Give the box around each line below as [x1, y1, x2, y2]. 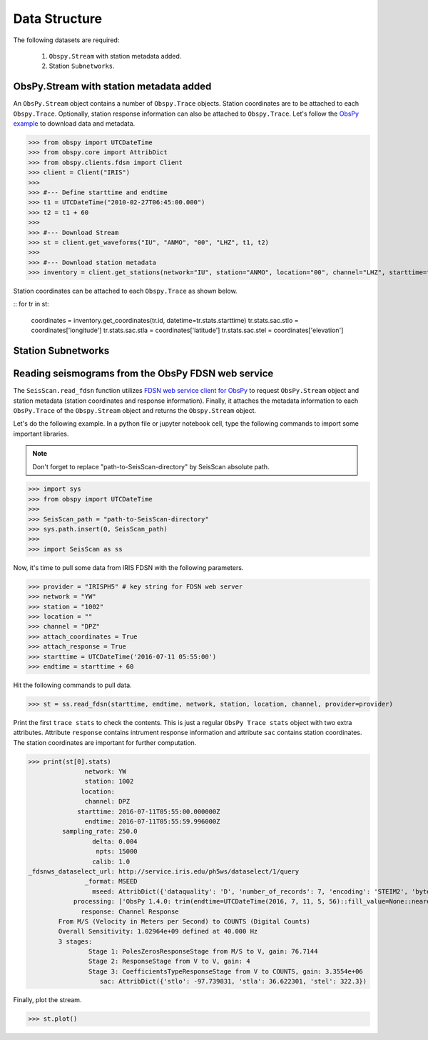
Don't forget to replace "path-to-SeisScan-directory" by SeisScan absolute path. [32, 462, 270, 471]
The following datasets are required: [13, 36, 120, 44]
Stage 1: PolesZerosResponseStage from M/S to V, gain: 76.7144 [88, 947, 318, 956]
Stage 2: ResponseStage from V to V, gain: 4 [88, 957, 250, 966]
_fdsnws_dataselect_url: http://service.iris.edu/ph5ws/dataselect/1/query [28, 867, 300, 875]
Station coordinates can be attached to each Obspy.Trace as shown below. [13, 286, 238, 296]
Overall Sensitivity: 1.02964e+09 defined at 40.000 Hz [58, 927, 258, 936]
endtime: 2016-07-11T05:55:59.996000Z [84, 817, 220, 825]
